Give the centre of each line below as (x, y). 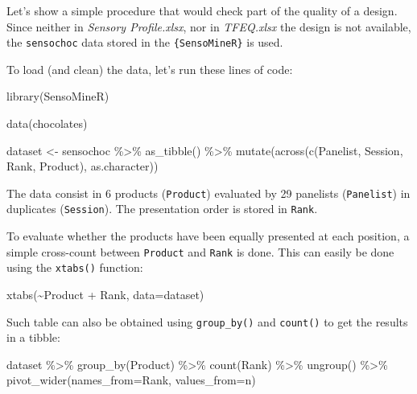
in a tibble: (33, 337)
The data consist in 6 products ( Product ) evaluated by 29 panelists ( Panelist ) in (208, 193)
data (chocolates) (47, 123)
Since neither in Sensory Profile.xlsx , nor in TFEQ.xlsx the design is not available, (209, 26)
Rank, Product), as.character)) (83, 166)
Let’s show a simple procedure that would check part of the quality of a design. (202, 10)
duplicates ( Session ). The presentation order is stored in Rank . (162, 209)
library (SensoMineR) (58, 96)
